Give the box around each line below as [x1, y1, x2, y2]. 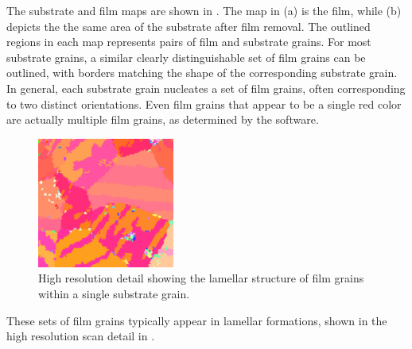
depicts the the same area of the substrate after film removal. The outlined [6, 17, 371, 34]
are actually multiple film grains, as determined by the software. [6, 111, 319, 128]
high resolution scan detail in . [6, 328, 155, 344]
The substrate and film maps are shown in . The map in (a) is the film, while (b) [6, 2, 402, 18]
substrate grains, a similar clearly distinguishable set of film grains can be [6, 48, 366, 65]
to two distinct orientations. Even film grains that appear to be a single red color [6, 95, 402, 112]
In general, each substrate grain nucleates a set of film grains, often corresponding [6, 79, 406, 96]
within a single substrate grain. [38, 286, 190, 302]
